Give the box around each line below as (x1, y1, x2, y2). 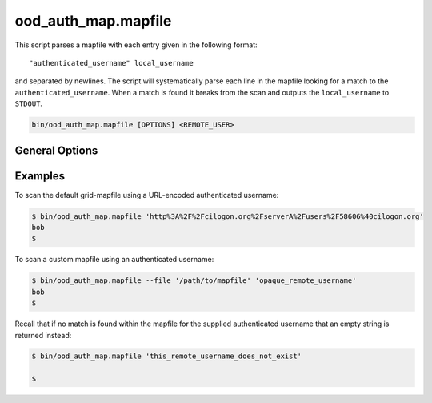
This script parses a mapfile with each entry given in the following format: (14, 40, 258, 50)
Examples (14, 169, 66, 183)
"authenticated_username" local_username (29, 58, 194, 67)
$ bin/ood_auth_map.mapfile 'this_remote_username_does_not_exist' (31, 352, 302, 361)
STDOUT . (14, 99, 43, 108)
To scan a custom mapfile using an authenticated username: (14, 255, 214, 264)
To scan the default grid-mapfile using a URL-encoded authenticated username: (14, 190, 279, 199)
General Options (14, 143, 98, 157)
